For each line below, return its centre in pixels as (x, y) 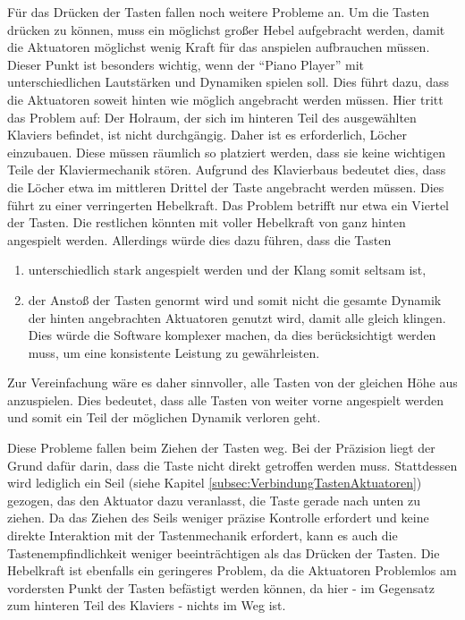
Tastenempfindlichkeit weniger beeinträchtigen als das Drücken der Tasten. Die (224, 552)
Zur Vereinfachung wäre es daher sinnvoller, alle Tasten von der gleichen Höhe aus (232, 382)
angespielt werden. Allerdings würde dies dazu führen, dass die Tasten (199, 239)
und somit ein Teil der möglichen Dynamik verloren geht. (164, 417)
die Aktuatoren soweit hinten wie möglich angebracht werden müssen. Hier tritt (225, 99)
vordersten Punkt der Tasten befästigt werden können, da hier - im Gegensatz (221, 587)
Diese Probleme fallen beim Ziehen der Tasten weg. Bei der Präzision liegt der (221, 448)
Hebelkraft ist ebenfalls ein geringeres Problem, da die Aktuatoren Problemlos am (232, 570)
